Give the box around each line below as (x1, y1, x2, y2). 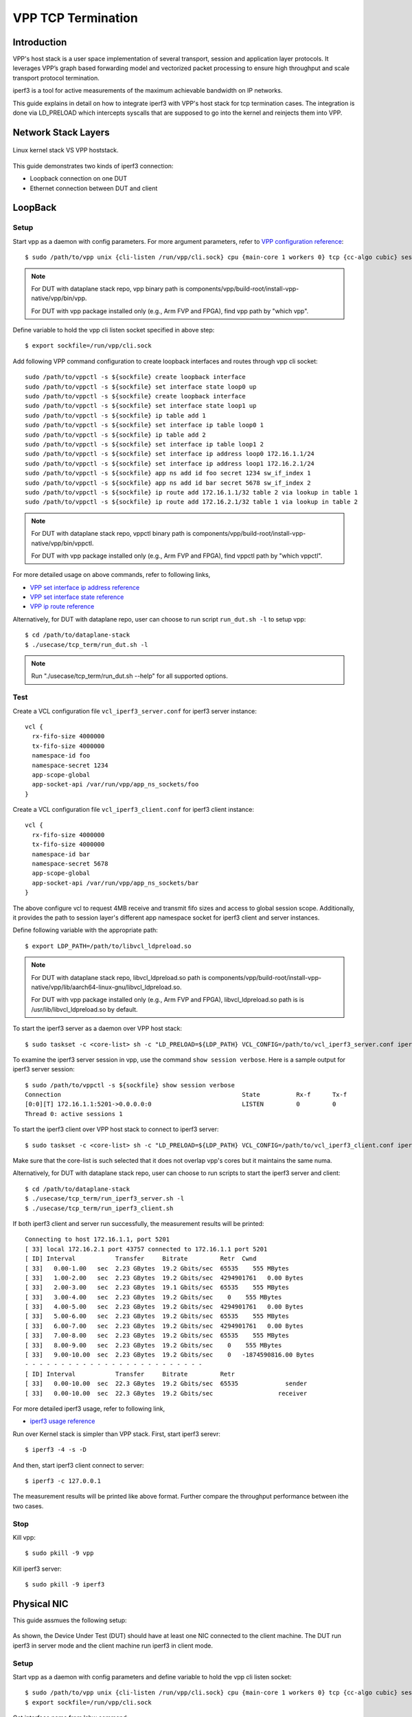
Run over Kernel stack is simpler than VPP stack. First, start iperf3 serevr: (12, 1429, 221, 1438)
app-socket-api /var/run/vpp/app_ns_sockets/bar (32, 879, 199, 887)
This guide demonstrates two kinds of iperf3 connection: (12, 161, 174, 170)
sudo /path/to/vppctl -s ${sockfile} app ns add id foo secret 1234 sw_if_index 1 (25, 469, 311, 477)
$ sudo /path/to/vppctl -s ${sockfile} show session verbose (25, 1081, 235, 1089)
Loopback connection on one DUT (30, 174, 128, 183)
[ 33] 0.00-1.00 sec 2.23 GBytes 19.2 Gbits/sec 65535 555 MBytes (25, 1264, 290, 1272)
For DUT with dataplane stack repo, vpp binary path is (31, 284, 185, 293)
